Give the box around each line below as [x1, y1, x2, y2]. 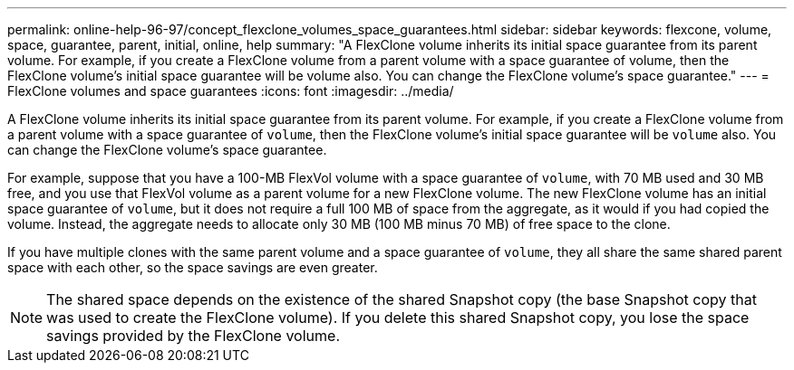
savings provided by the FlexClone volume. [46, 327, 340, 345]
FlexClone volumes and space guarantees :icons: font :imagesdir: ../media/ [7, 83, 454, 99]
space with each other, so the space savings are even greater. [7, 260, 378, 275]
